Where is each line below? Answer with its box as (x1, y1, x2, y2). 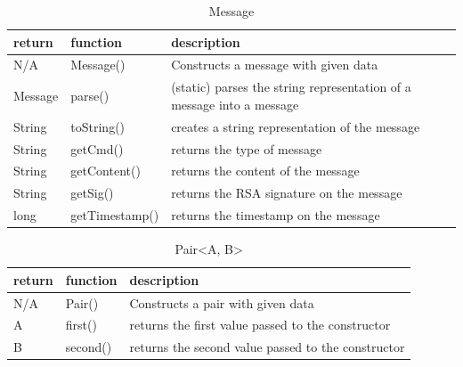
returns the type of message (171, 139, 322, 158)
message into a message (171, 94, 299, 113)
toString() (70, 117, 126, 135)
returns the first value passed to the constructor (129, 315, 391, 334)
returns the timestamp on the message (171, 206, 380, 224)
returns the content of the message (171, 161, 360, 180)
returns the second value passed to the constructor (129, 338, 405, 356)
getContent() (70, 161, 141, 180)
